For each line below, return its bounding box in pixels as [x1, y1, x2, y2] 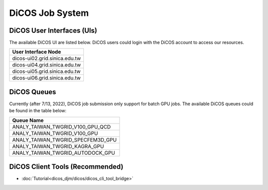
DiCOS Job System [9, 7, 89, 18]
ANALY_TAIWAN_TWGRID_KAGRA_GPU [12, 143, 104, 150]
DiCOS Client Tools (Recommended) [9, 163, 124, 171]
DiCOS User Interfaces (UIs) [9, 26, 97, 35]
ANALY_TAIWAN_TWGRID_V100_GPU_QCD [12, 123, 111, 130]
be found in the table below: [9, 108, 67, 114]
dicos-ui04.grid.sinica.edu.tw [12, 62, 81, 68]
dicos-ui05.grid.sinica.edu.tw [12, 68, 81, 75]
